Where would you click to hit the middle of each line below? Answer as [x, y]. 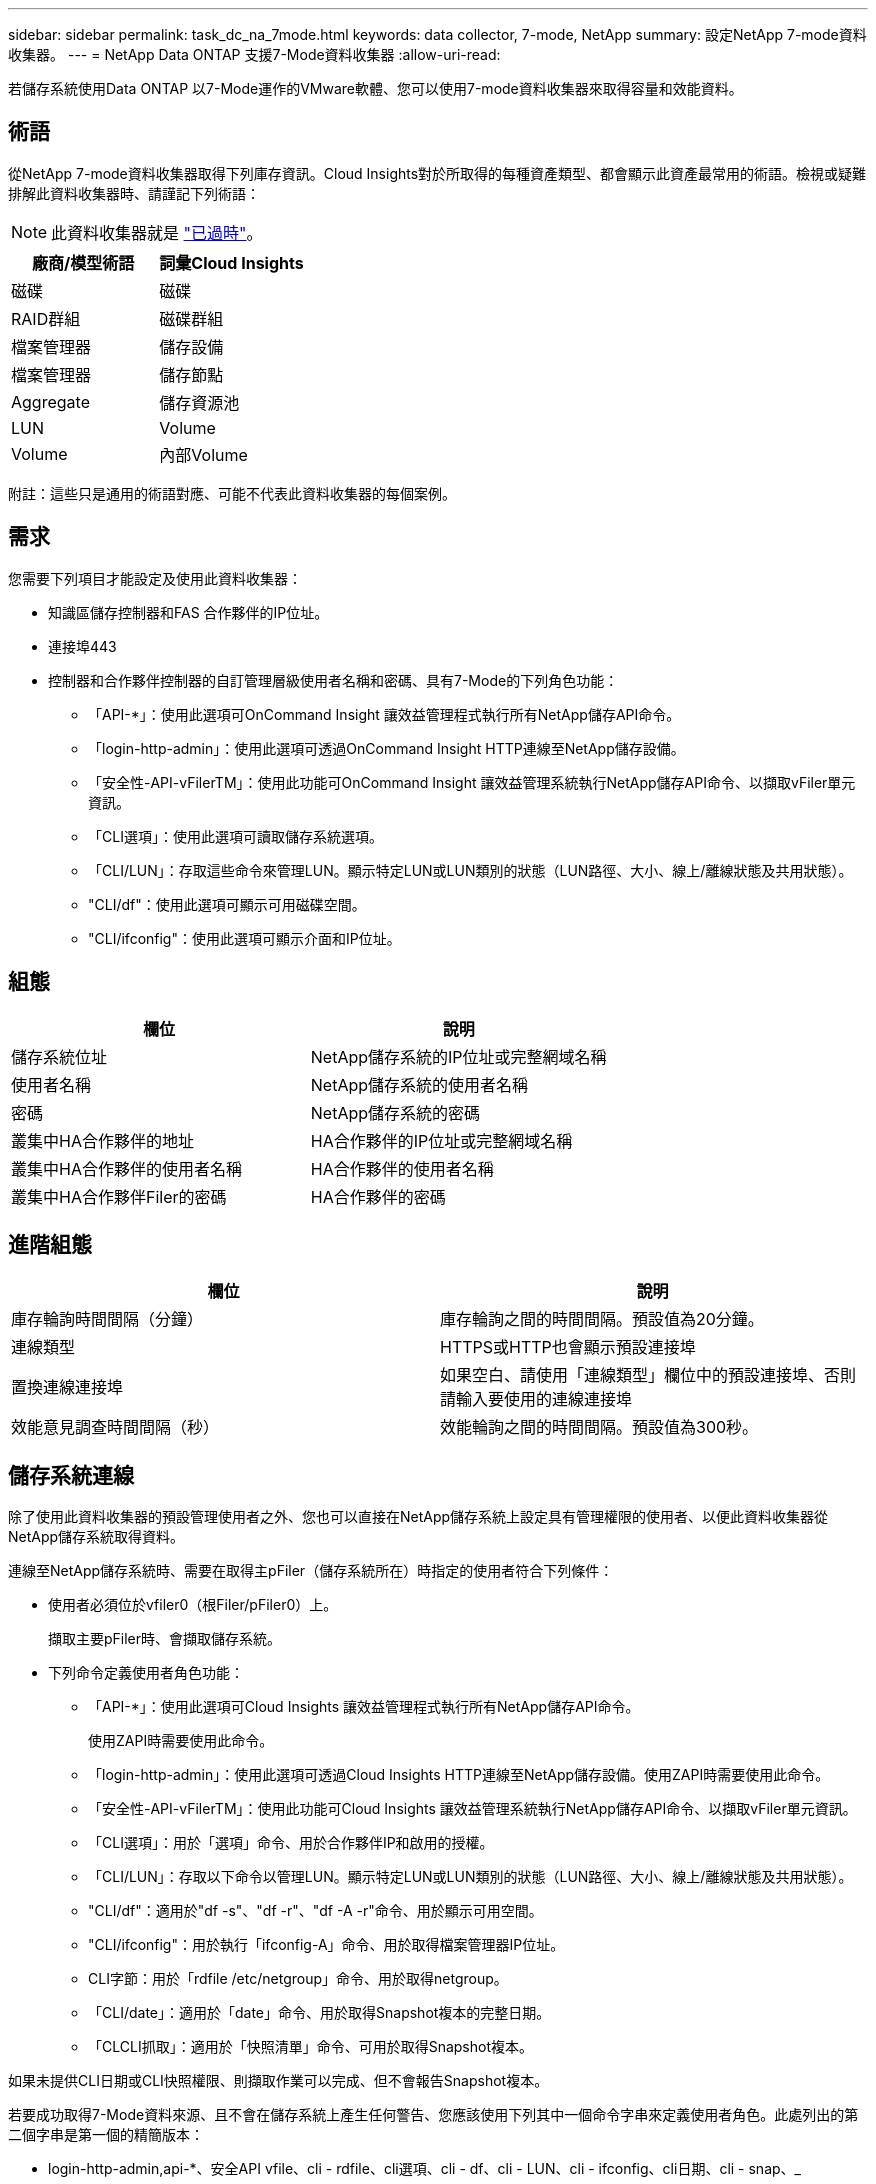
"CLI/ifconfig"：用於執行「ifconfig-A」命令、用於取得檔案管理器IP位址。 [326, 1945]
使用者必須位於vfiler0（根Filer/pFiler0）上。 [193, 1605]
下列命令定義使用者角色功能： [146, 1673]
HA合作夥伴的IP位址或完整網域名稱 [441, 1140]
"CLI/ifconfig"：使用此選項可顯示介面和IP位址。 [244, 938]
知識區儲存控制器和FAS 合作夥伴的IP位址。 [188, 612]
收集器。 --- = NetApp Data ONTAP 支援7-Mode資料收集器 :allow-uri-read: [254, 54]
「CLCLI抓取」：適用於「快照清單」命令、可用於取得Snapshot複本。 [310, 2047]
